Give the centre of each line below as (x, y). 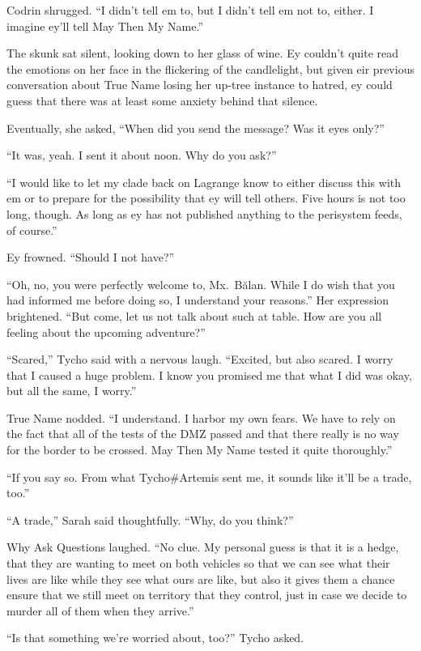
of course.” (32, 230)
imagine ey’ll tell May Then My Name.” (105, 26)
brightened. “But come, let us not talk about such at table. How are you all (194, 315)
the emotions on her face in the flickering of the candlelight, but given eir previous (210, 68)
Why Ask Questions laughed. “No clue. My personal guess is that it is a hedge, (203, 547)
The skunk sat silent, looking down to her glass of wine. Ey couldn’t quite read (203, 53)
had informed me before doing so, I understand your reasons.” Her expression (198, 300)
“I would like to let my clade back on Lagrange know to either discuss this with (204, 182)
